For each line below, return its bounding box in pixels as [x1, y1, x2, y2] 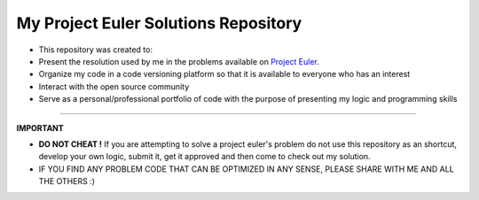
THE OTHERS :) [38, 176, 96, 187]
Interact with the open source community [38, 81, 190, 92]
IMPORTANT [16, 122, 64, 133]
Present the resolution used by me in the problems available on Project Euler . [38, 56, 319, 66]
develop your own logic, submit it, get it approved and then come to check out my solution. [38, 151, 372, 162]
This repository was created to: [38, 44, 153, 55]
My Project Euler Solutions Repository [16, 13, 302, 33]
